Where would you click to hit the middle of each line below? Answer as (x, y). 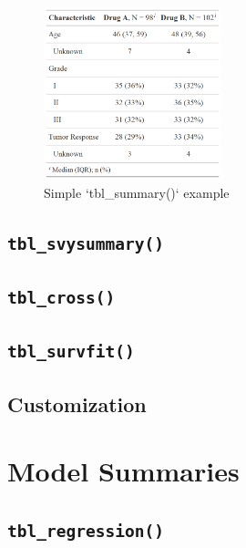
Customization (77, 403)
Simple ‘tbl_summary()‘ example (137, 192)
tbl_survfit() (71, 352)
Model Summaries (123, 471)
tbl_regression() (86, 531)
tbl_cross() (61, 297)
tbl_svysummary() (86, 243)
